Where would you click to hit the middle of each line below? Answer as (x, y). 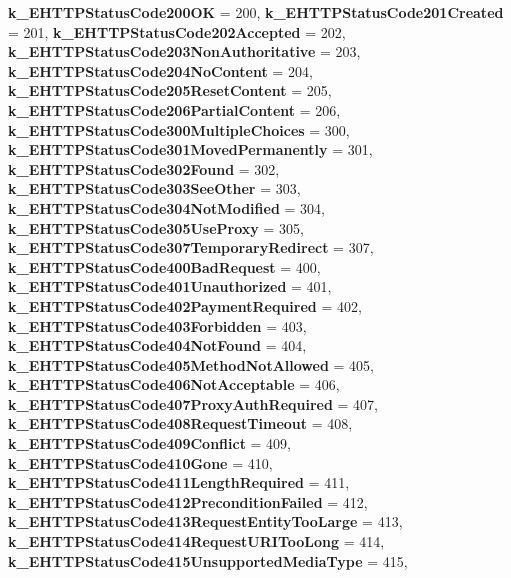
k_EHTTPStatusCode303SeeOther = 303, (154, 188)
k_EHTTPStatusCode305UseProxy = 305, (156, 227)
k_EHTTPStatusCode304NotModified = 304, (166, 207)
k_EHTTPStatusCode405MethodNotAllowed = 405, (191, 364)
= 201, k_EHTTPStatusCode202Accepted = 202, (177, 31)
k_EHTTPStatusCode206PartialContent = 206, (174, 109)
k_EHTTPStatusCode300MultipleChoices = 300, (179, 129)
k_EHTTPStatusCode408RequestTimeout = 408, (180, 423)
